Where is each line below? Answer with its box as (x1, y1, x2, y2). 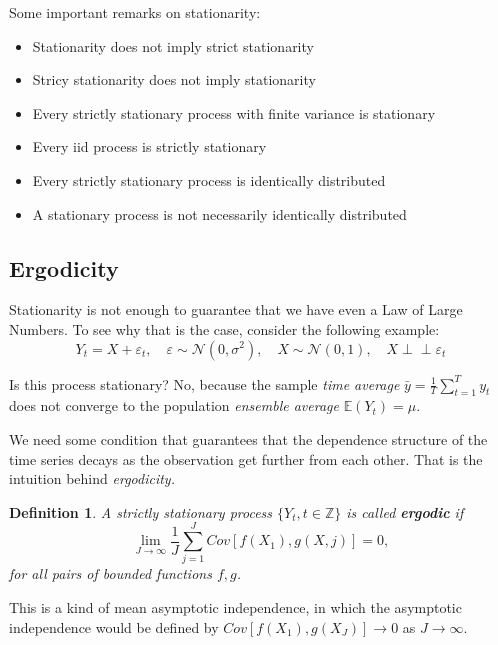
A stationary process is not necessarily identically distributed (32, 203, 407, 224)
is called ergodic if (346, 501, 464, 522)
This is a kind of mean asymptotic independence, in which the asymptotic (9, 597, 462, 618)
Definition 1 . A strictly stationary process (9, 501, 273, 522)
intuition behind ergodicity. (9, 468, 175, 489)
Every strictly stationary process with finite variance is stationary (32, 102, 436, 123)
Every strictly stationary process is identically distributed (32, 169, 386, 190)
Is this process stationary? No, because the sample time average (9, 373, 400, 394)
